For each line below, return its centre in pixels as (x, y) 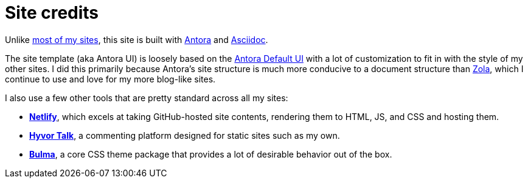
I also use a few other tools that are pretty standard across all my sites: (147, 98)
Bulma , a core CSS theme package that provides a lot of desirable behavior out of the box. (211, 154)
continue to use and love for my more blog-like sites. (110, 79)
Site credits (52, 13)
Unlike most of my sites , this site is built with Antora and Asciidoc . (137, 39)
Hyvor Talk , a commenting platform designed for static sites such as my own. (185, 135)
